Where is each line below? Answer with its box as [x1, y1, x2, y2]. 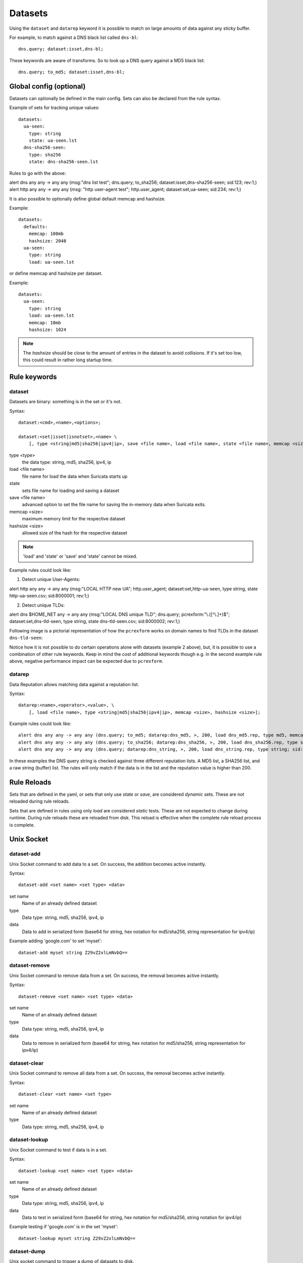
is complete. [9, 821, 35, 828]
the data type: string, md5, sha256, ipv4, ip [22, 459, 112, 465]
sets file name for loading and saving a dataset [22, 488, 120, 494]
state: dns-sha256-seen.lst [28, 159, 98, 165]
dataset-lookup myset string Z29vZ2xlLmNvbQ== [18, 1235, 136, 1241]
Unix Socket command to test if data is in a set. [9, 1147, 108, 1153]
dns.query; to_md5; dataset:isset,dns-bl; [18, 69, 125, 75]
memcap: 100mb [28, 231, 64, 237]
